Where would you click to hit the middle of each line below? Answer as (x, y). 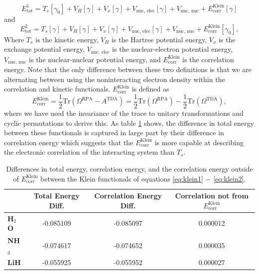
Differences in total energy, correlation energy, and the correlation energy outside (129, 168)
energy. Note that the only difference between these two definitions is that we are (128, 69)
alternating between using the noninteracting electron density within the (115, 79)
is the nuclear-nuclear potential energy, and (95, 59)
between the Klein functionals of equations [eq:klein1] (122, 178)
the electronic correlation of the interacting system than (89, 152)
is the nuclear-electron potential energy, (172, 49)
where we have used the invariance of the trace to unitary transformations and (124, 113)
